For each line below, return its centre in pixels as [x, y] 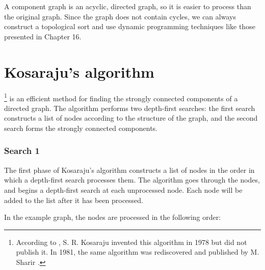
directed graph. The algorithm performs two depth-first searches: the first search [130, 108]
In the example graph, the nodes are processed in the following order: [113, 217]
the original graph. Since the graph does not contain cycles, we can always [120, 16]
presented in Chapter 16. [43, 36]
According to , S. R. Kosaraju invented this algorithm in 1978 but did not [131, 242]
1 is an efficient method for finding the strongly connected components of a [121, 97]
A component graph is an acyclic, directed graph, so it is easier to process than [128, 6]
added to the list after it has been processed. [74, 200]
